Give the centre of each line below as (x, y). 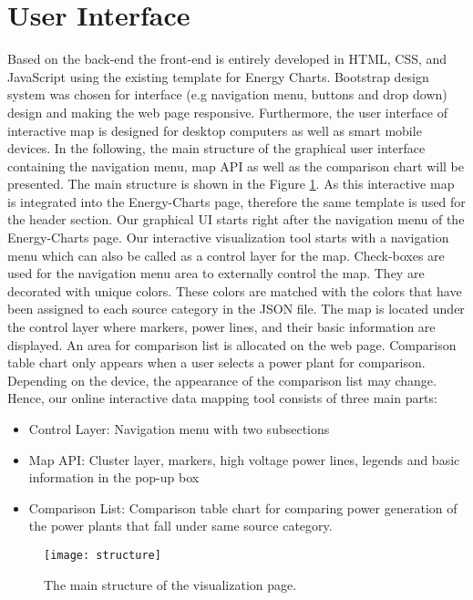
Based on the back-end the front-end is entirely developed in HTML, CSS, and (227, 59)
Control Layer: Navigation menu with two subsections (179, 429)
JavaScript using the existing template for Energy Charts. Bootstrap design (218, 76)
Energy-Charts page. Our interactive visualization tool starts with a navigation (228, 238)
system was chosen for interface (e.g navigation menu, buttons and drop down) (227, 94)
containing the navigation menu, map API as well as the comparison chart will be (236, 166)
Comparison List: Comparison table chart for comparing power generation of (243, 507)
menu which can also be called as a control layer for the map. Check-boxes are (226, 255)
